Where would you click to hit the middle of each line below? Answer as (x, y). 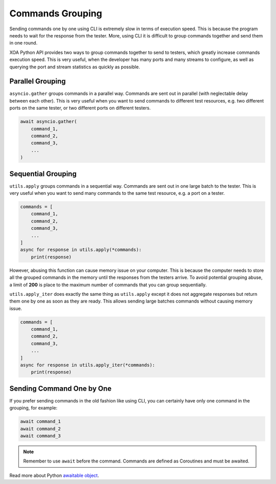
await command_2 (41, 429)
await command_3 (41, 436)
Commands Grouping (56, 13)
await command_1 (41, 421)
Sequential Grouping (43, 174)
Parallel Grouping (38, 81)
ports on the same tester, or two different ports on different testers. (80, 108)
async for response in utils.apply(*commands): (81, 250)
